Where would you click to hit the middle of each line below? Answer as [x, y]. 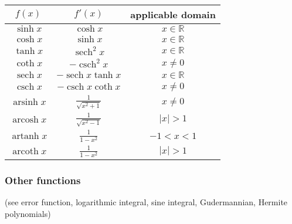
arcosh [26, 119]
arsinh [26, 102]
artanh [26, 136]
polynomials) [28, 214]
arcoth [26, 152]
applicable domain [173, 14]
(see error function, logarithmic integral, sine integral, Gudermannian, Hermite [146, 202]
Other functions [43, 180]
